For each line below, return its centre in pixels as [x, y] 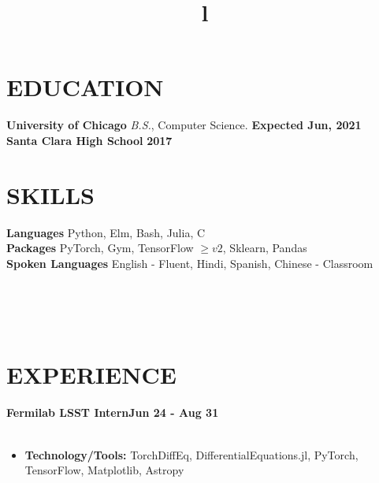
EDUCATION [85, 87]
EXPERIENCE [91, 375]
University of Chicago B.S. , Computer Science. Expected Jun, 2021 [184, 125]
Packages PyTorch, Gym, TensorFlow [100, 248]
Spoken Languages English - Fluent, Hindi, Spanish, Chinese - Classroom [190, 263]
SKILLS [50, 194]
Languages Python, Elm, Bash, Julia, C [106, 232]
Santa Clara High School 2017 [89, 140]
